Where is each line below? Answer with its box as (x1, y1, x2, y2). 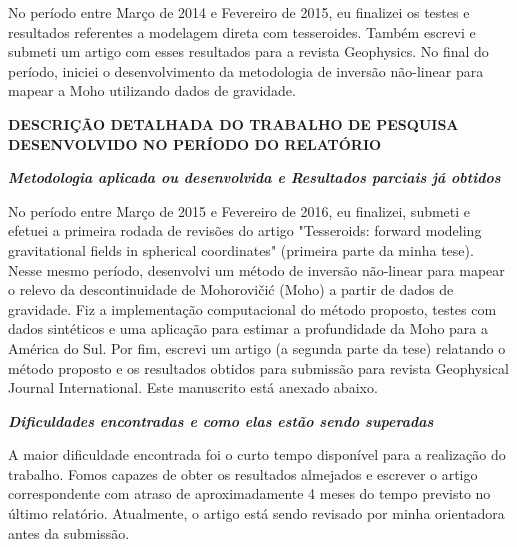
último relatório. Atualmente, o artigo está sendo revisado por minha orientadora (8, 503, 505, 524)
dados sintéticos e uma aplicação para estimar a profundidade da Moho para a (8, 318, 488, 339)
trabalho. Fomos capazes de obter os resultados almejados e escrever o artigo (8, 463, 478, 484)
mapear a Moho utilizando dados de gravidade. (8, 80, 296, 101)
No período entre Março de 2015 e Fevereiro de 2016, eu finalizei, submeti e (8, 200, 471, 221)
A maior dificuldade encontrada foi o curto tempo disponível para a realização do (8, 444, 506, 465)
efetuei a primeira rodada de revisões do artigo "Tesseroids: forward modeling (8, 220, 482, 241)
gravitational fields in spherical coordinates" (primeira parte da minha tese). (8, 239, 474, 260)
